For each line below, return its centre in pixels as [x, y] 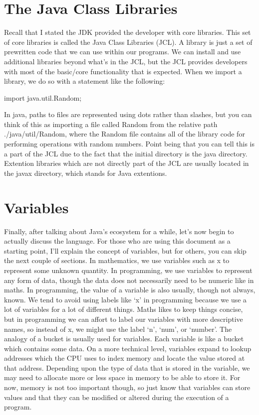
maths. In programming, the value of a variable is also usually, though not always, [130, 290]
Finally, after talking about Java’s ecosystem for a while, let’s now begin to [119, 231]
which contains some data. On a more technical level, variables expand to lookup [128, 348]
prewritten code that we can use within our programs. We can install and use [123, 52]
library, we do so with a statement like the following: [85, 81]
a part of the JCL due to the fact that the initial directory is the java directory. [126, 153]
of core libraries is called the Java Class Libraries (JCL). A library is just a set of [128, 42]
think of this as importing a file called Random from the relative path [111, 124]
